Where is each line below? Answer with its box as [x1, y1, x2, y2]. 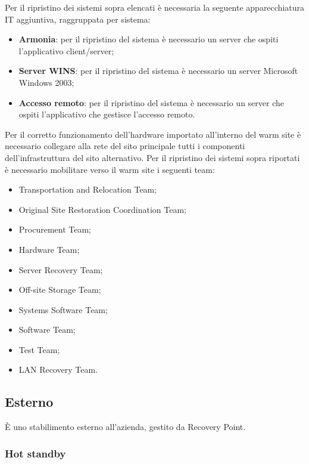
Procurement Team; [18, 223, 92, 236]
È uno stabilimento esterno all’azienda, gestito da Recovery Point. [5, 420, 246, 433]
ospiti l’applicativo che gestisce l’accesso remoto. [18, 108, 195, 120]
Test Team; [18, 343, 60, 355]
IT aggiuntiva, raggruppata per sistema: [5, 13, 151, 25]
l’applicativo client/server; [18, 44, 114, 57]
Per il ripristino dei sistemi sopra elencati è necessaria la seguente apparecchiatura [5, 1, 305, 13]
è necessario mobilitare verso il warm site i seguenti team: [5, 163, 215, 175]
